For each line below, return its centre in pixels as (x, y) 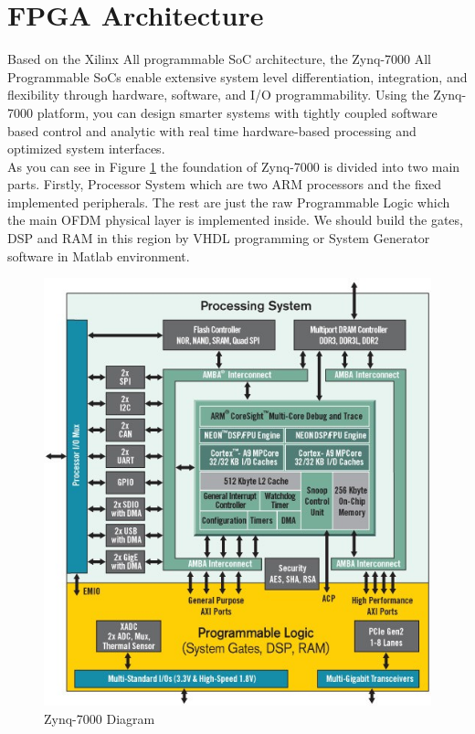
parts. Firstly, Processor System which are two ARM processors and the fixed (225, 184)
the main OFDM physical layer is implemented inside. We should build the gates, (235, 220)
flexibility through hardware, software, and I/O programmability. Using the (218, 95)
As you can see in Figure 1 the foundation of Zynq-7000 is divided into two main (234, 166)
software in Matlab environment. (99, 255)
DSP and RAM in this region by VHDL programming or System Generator (219, 238)
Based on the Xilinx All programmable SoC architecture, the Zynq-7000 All (219, 59)
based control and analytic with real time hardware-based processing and (212, 130)
